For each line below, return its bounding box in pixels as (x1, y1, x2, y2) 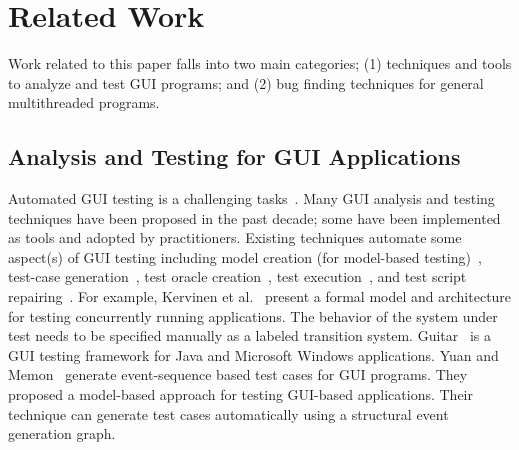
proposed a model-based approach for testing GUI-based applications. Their (8, 384, 473, 405)
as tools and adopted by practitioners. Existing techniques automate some (8, 227, 462, 248)
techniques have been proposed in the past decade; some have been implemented (8, 207, 501, 228)
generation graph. (8, 423, 116, 444)
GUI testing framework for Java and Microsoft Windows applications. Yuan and (8, 344, 499, 365)
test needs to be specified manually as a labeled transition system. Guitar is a (8, 325, 491, 346)
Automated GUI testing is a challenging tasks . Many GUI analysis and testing (8, 188, 495, 209)
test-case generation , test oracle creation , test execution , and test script (8, 266, 467, 287)
